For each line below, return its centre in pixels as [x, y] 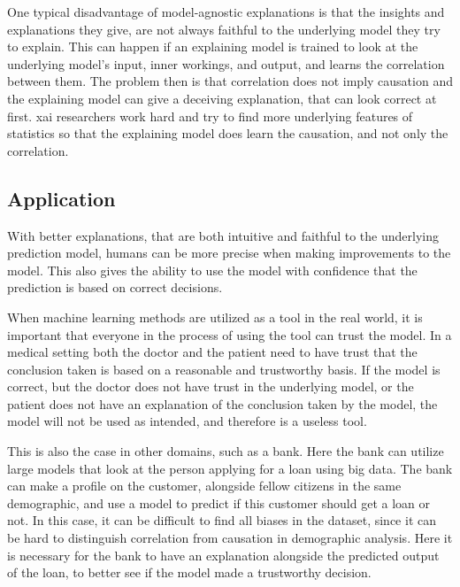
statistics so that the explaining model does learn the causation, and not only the [228, 133]
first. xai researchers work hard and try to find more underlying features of [210, 116]
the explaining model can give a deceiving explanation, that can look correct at [222, 98]
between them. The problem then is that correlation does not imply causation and [230, 81]
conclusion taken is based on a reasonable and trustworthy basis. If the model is [224, 369]
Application [61, 198]
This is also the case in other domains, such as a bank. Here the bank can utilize [226, 451]
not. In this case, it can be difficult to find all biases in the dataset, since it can [222, 520]
